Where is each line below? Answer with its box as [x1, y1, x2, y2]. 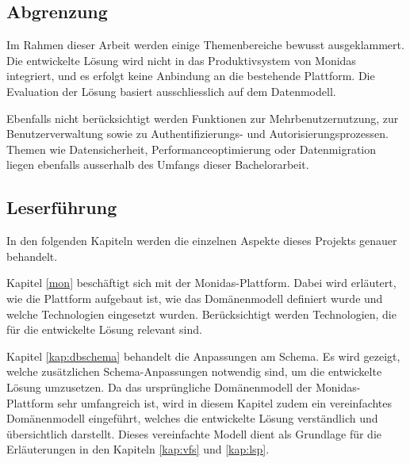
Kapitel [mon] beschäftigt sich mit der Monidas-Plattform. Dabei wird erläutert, [6, 274, 397, 291]
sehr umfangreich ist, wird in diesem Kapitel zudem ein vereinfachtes [57, 394, 393, 411]
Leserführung [6, 195, 117, 220]
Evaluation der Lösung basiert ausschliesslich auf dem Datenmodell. [6, 82, 336, 99]
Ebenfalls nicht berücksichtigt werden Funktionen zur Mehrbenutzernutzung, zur [6, 109, 399, 126]
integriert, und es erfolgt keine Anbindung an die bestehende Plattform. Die [6, 67, 375, 84]
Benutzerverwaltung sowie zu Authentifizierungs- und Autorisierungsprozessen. [6, 125, 389, 142]
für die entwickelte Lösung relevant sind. [6, 321, 202, 338]
